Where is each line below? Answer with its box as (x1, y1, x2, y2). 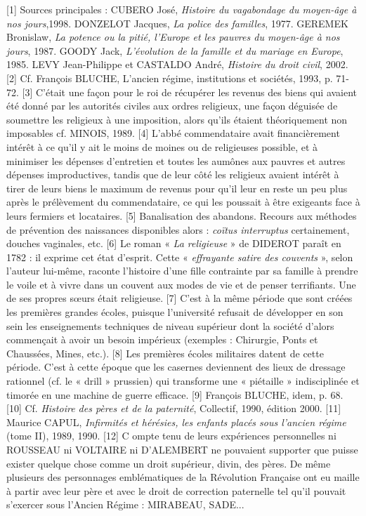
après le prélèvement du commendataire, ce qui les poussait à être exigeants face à (6, 194, 360, 209)
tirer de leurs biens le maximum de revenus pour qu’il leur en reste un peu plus (6, 180, 348, 195)
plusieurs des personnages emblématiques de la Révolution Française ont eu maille (6, 470, 360, 484)
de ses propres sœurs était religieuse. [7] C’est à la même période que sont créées (6, 291, 353, 305)
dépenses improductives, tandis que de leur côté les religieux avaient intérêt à (6, 167, 339, 182)
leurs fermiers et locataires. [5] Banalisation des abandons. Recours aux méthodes (6, 208, 357, 223)
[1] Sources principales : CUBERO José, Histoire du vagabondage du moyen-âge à (6, 2, 357, 16)
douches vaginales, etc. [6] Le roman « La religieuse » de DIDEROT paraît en (6, 236, 341, 251)
